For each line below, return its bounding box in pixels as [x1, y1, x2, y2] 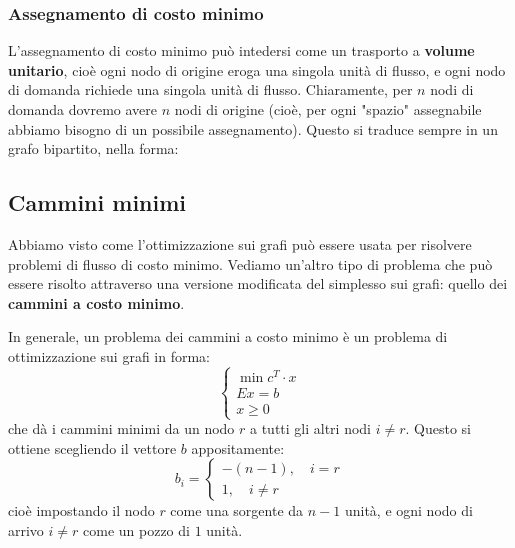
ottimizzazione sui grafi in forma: [8, 345, 210, 366]
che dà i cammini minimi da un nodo [8, 418, 235, 439]
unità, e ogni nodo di [344, 500, 473, 521]
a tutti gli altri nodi [249, 418, 372, 439]
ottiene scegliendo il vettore [8, 437, 177, 458]
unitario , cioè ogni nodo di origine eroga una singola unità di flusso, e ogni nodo [8, 59, 506, 80]
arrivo [8, 520, 44, 541]
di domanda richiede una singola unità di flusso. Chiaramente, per [8, 79, 413, 100]
